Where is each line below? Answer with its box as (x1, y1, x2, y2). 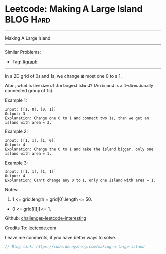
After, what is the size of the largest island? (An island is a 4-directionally (5, 83, 154, 88)
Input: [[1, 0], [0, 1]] (5, 107, 56, 112)
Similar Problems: (5, 49, 41, 55)
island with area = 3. (5, 120, 52, 125)
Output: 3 (5, 111, 26, 116)
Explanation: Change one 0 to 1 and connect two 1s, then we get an (5, 115, 149, 121)
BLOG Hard (5, 14, 51, 25)
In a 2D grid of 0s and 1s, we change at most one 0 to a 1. (5, 73, 122, 79)
